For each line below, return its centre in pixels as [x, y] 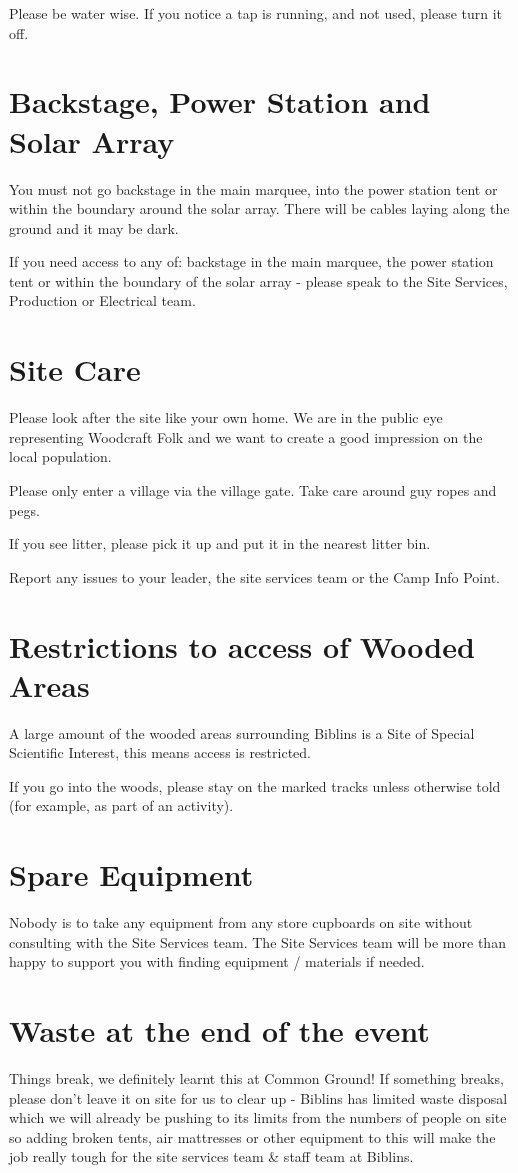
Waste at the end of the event [219, 1030]
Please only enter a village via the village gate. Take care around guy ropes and [253, 489]
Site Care [75, 369]
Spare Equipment [131, 874]
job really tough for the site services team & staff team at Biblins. [211, 1156]
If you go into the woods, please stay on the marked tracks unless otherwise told [255, 785]
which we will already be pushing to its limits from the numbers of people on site [258, 1117]
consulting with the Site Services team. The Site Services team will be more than [257, 941]
